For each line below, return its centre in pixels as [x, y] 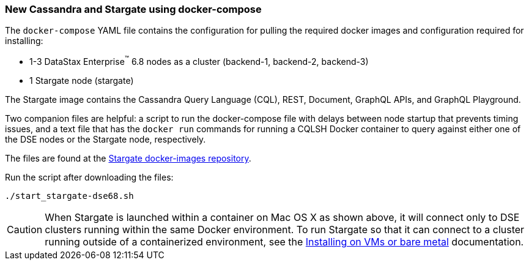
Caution [25, 230]
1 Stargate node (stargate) [82, 81]
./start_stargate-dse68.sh [69, 196]
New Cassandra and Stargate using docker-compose [133, 9]
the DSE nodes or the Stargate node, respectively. [105, 140]
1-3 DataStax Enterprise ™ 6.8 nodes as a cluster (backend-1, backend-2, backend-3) [199, 61]
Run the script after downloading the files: [89, 177]
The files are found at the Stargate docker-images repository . [128, 159]
